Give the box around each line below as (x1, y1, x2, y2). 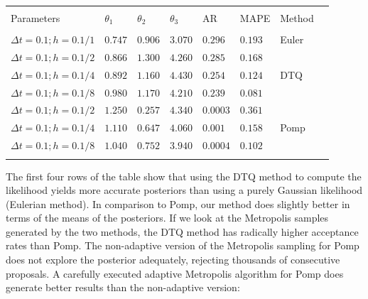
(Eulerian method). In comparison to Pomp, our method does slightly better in (6, 196, 350, 211)
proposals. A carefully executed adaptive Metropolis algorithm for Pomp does (6, 266, 344, 281)
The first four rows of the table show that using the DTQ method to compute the (6, 168, 362, 183)
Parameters (11, 11, 60, 25)
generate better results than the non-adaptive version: (6, 280, 240, 295)
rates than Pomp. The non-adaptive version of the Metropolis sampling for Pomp (6, 238, 359, 253)
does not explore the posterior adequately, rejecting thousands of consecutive (6, 252, 340, 267)
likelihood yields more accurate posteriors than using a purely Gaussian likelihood (6, 183, 363, 197)
